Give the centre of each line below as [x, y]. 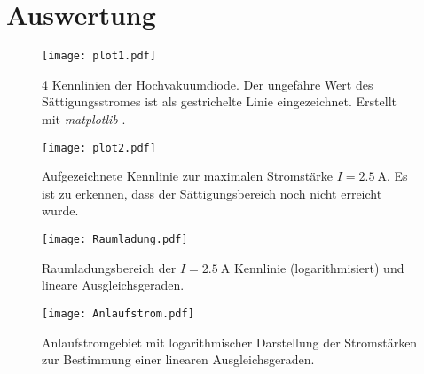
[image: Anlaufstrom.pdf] [118, 313]
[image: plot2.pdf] [99, 148]
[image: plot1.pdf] [99, 56]
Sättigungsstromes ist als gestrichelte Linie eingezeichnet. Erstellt [220, 101]
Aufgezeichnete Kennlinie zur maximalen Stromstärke [188, 176]
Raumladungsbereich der [109, 267]
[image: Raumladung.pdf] [115, 239]
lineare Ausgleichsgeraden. [113, 285]
